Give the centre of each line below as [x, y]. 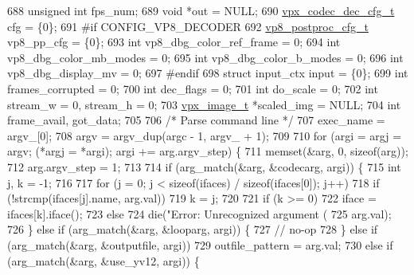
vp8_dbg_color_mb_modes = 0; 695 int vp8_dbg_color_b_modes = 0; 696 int [205, 57]
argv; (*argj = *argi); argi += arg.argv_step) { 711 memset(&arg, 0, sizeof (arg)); [208, 151]
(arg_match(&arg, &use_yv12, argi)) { [103, 260]
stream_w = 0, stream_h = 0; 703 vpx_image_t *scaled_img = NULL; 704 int [204, 104]
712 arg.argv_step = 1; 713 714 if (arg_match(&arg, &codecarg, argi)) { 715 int [204, 166]
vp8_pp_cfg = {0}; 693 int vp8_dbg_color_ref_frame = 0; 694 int [174, 42]
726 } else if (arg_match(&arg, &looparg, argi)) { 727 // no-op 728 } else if [193, 229]
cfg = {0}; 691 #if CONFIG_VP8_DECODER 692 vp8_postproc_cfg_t [188, 26]
